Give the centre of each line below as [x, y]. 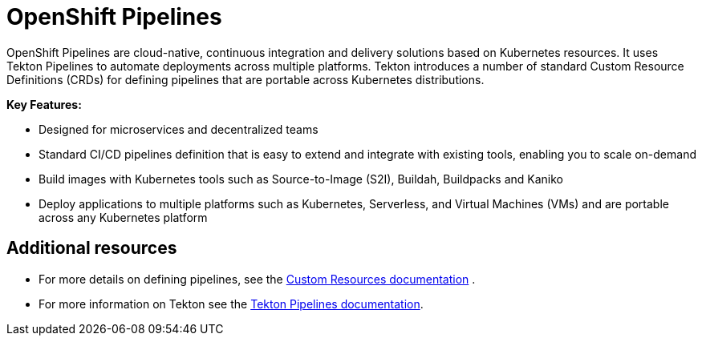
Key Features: [44, 104]
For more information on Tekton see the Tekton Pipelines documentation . [231, 304]
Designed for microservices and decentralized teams [179, 129]
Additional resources [92, 248]
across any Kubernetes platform [123, 217]
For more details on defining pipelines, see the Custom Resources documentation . [257, 279]
